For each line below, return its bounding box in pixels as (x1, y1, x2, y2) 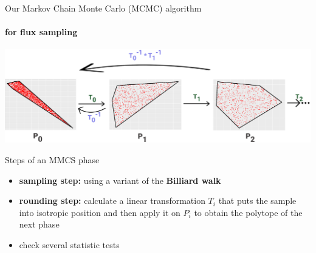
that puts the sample (218, 194, 297, 207)
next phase (19, 218, 60, 231)
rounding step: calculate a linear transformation (19, 194, 205, 207)
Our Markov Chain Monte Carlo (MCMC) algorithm (5, 2, 202, 14)
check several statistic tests (19, 238, 120, 251)
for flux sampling (5, 25, 78, 38)
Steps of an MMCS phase (5, 153, 100, 166)
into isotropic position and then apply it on (19, 206, 180, 218)
